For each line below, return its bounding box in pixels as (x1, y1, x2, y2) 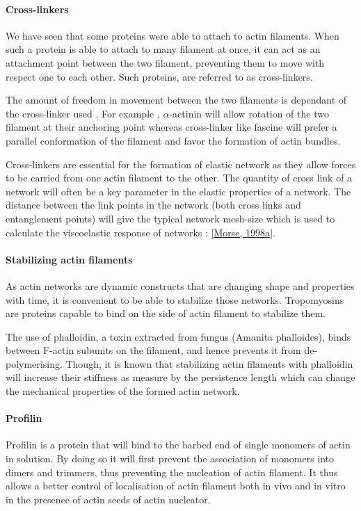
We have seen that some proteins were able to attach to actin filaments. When (6, 28, 339, 42)
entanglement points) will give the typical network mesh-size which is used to (6, 211, 335, 225)
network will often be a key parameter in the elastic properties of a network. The (6, 184, 351, 198)
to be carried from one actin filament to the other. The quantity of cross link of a (6, 170, 353, 185)
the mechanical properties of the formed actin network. (6, 384, 240, 398)
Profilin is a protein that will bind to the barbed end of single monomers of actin (6, 437, 351, 452)
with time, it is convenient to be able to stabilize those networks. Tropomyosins (6, 292, 344, 307)
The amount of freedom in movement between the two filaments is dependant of (6, 92, 347, 107)
